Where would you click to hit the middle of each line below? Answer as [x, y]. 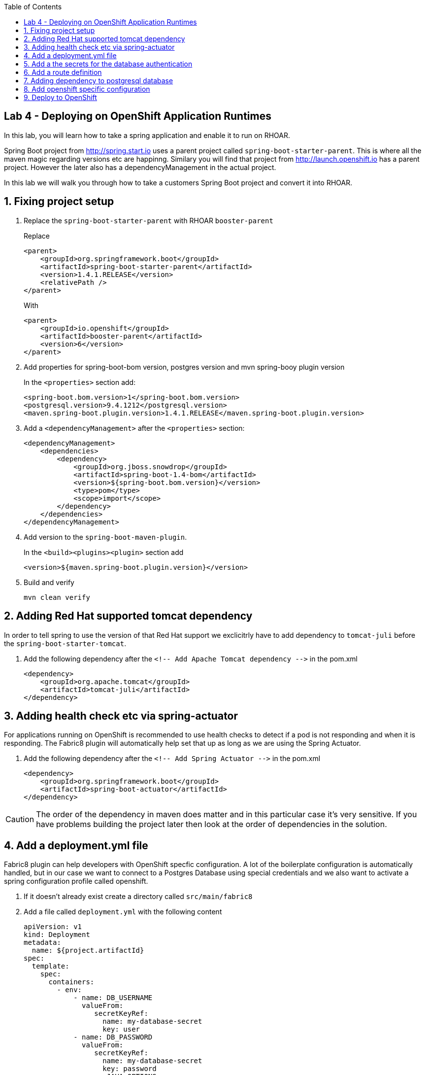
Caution [20, 819]
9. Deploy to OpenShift [60, 97]
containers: [71, 982]
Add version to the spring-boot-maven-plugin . [105, 537]
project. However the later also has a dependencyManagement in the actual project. [140, 167]
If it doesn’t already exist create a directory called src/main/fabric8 [138, 897]
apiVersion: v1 [53, 927]
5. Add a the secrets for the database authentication [108, 64]
